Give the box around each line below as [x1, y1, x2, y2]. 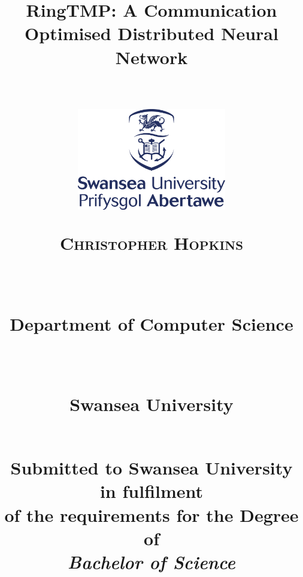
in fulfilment [99, 479, 204, 503]
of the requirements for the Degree [4, 502, 299, 527]
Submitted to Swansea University [10, 455, 293, 480]
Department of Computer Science [10, 311, 293, 336]
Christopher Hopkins [60, 231, 243, 255]
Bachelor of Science [68, 549, 235, 575]
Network [115, 44, 188, 69]
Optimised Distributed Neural [25, 21, 278, 46]
